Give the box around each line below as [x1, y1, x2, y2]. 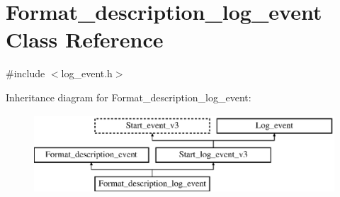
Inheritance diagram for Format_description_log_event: [6, 89, 251, 104]
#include [6, 66, 45, 81]
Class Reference [6, 25, 164, 54]
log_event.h [61, 66, 113, 81]
